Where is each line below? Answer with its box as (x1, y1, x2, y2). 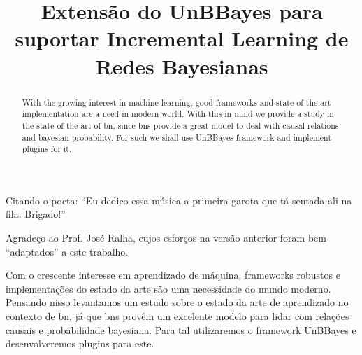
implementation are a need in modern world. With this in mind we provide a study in (22, 108, 334, 120)
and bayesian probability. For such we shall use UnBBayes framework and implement (22, 131, 332, 143)
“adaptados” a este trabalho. (6, 244, 129, 258)
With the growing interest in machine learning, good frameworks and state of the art (22, 96, 331, 108)
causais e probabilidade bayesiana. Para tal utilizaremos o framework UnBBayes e (6, 322, 356, 337)
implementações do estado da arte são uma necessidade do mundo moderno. (6, 281, 331, 295)
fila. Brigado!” (6, 207, 66, 221)
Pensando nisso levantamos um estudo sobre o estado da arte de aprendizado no (6, 295, 349, 309)
